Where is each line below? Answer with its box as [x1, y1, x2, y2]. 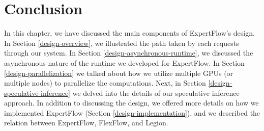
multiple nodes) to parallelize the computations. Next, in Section [4, 77, 206, 88]
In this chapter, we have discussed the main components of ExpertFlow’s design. [4, 28, 255, 38]
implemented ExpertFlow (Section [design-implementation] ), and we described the [4, 107, 260, 118]
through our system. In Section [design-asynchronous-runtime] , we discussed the [4, 47, 253, 58]
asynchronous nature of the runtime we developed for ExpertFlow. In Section [4, 57, 245, 68]
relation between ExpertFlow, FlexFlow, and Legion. [4, 117, 168, 128]
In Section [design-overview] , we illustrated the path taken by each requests [4, 37, 239, 48]
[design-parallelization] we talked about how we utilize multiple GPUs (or [4, 67, 233, 78]
